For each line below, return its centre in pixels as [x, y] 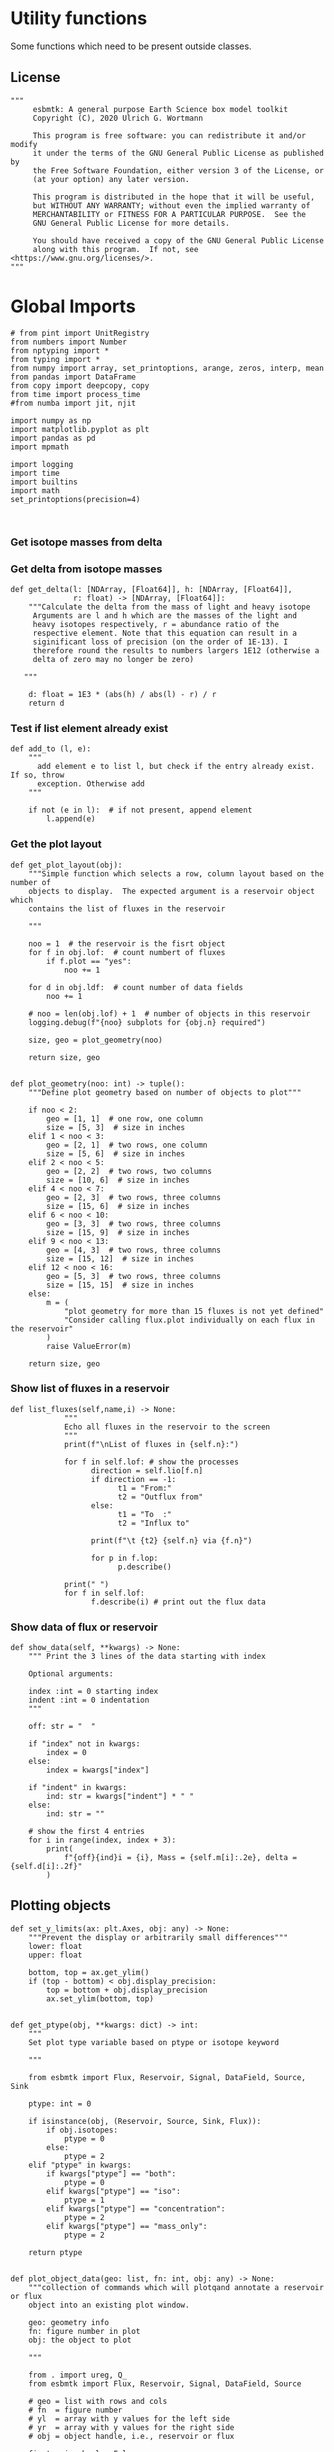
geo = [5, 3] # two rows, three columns [134, 1276]
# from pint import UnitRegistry [80, 333]
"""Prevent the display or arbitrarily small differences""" [158, 1937]
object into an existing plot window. [109, 2305]
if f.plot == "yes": [89, 961]
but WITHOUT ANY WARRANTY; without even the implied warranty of [171, 205]
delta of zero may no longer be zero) [113, 659]
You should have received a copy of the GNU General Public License [178, 240]
